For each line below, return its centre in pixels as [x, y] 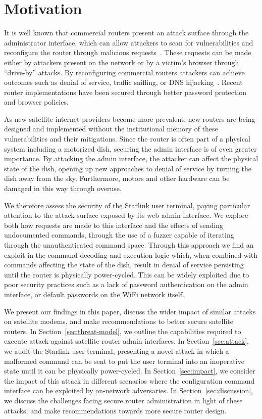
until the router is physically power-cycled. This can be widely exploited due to [127, 274]
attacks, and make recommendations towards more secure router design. [115, 410]
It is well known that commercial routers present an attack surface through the [126, 33]
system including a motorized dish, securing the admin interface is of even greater [130, 148]
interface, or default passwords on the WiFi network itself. [94, 294]
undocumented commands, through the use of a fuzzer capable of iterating [119, 235]
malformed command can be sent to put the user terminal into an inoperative [124, 361]
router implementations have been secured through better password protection [125, 92]
